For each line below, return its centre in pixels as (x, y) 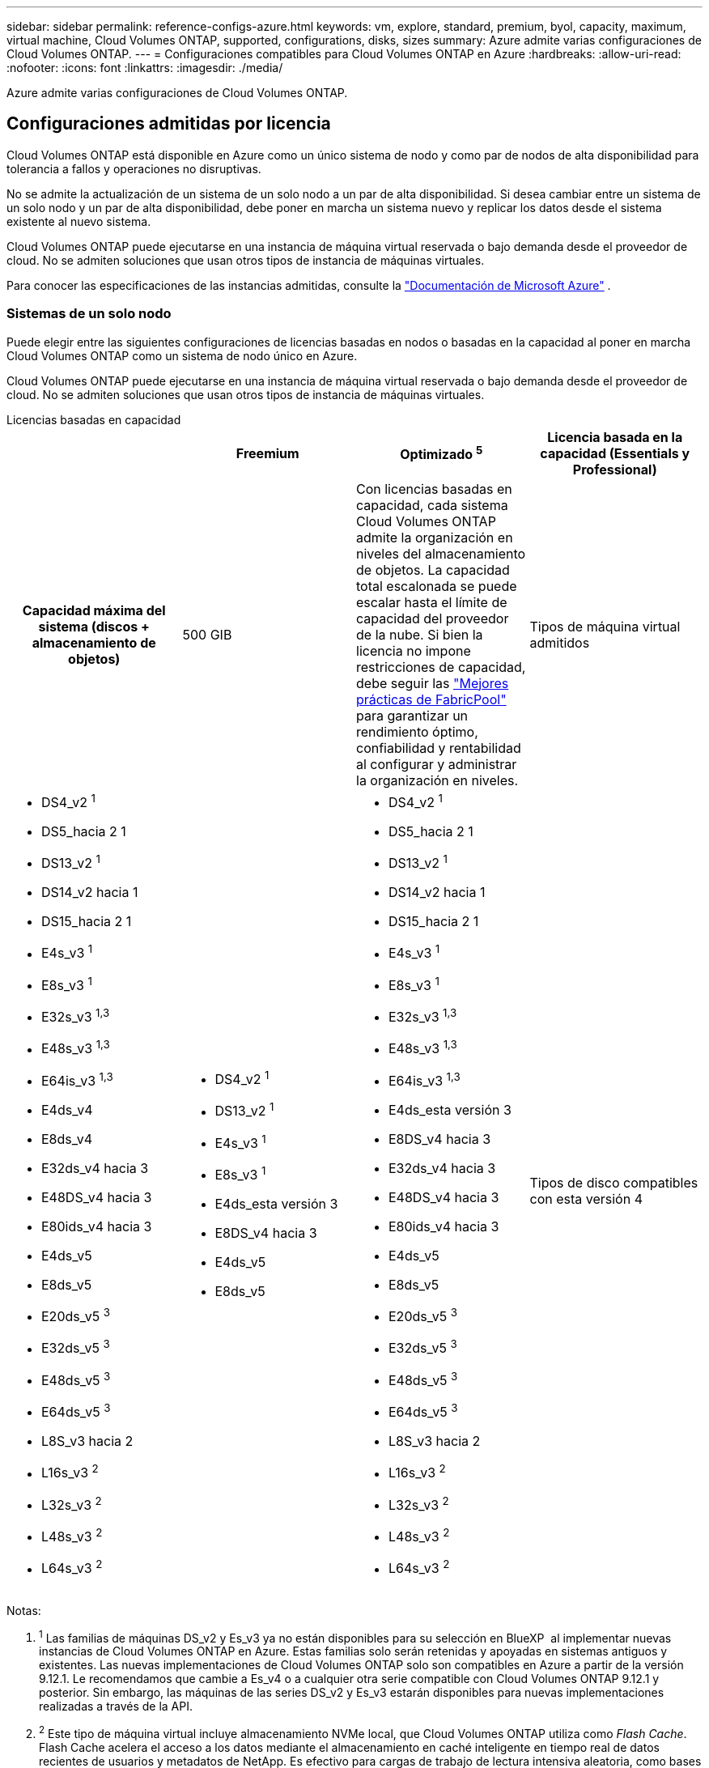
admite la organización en (435, 537)
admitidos (560, 642)
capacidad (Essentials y (615, 453)
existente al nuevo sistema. (79, 221)
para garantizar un (412, 715)
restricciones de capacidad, (441, 667)
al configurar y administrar (437, 764)
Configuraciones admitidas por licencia (169, 124)
